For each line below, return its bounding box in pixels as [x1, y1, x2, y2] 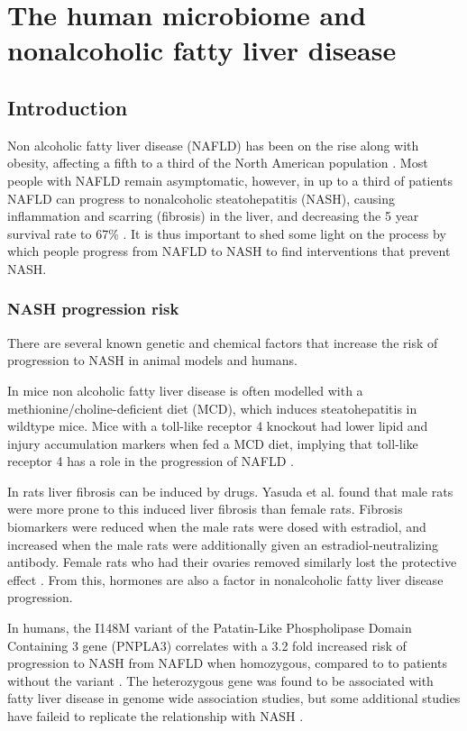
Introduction [7, 93, 128, 121]
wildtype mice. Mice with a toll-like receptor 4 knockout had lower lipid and [7, 416, 428, 435]
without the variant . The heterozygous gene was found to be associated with [7, 671, 434, 690]
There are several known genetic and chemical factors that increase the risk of [7, 333, 438, 352]
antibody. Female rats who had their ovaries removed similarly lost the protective [7, 553, 457, 571]
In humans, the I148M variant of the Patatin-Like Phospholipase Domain [7, 618, 412, 637]
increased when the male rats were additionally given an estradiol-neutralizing [7, 535, 438, 553]
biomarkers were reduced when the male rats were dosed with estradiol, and [7, 517, 426, 536]
